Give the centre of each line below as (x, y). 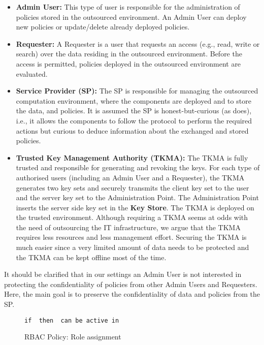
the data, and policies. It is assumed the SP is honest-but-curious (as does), (134, 111)
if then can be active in (72, 320)
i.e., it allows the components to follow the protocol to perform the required (134, 120)
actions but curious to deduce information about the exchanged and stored (132, 130)
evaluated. (32, 73)
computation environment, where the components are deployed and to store (134, 100)
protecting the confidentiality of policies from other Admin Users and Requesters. (131, 284)
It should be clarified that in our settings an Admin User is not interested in (123, 274)
